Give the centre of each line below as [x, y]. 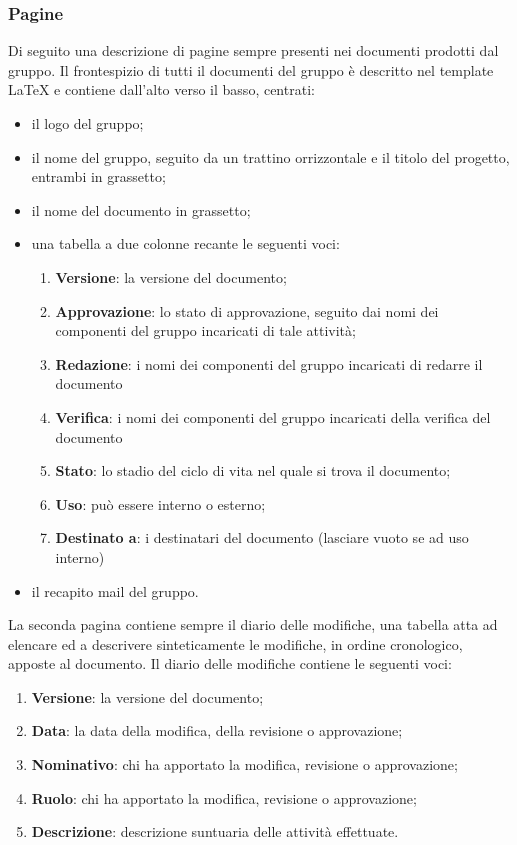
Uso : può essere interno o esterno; [160, 503]
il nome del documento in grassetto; [141, 209]
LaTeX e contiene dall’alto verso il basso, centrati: [161, 89]
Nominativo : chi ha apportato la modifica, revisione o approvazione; [244, 764]
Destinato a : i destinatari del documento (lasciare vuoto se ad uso [262, 537]
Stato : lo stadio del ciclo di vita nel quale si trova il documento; [253, 470]
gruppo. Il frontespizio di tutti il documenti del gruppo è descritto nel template [251, 69]
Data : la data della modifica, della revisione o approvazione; [217, 730]
